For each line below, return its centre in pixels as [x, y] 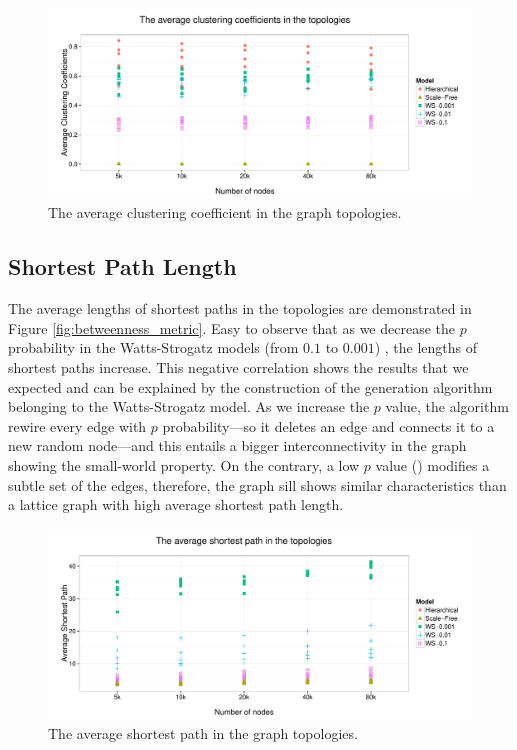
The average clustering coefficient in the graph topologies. [225, 212]
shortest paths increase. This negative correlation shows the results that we [238, 367]
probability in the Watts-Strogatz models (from [153, 347]
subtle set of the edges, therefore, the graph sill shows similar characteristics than [257, 484]
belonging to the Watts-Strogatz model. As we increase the [189, 406]
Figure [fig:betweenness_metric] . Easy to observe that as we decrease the [232, 327]
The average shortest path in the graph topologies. [203, 733]
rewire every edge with [77, 425]
